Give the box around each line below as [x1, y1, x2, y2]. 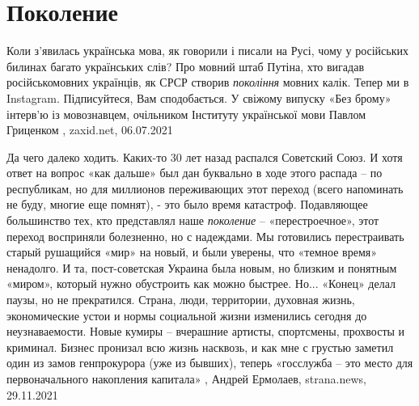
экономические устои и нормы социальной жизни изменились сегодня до [6, 307, 367, 324]
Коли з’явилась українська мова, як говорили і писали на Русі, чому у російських [6, 42, 408, 59]
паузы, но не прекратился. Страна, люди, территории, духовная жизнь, [6, 291, 355, 308]
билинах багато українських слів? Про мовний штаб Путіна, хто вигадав [6, 57, 364, 74]
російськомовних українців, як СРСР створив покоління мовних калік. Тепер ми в [6, 74, 409, 91]
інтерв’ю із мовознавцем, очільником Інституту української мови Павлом [6, 105, 366, 122]
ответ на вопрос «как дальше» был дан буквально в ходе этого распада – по [6, 164, 383, 181]
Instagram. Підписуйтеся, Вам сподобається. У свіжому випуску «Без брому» [6, 89, 391, 106]
